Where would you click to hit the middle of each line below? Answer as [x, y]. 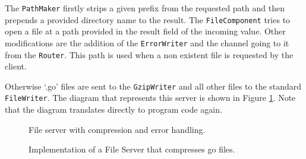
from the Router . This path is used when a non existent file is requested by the [149, 54]
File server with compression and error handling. [117, 129]
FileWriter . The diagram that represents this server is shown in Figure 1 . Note [150, 98]
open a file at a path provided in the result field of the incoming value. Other [145, 31]
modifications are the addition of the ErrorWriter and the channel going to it [147, 42]
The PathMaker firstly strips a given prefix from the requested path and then [145, 8]
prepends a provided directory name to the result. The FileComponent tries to [148, 19]
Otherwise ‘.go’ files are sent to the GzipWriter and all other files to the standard [153, 86]
